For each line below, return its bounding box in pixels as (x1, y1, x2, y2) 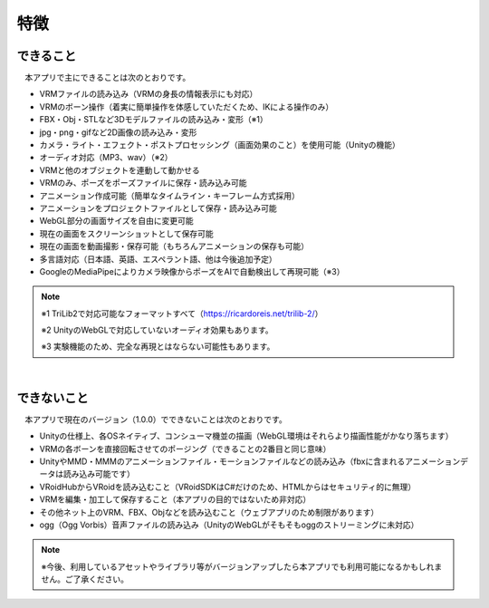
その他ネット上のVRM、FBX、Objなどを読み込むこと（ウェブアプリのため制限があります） (39, 507, 379, 517)
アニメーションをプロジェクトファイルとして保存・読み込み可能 (39, 202, 278, 213)
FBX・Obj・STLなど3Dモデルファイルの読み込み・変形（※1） (39, 114, 268, 125)
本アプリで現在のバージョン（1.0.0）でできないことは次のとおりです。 (24, 413, 287, 425)
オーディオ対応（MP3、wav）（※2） (39, 152, 173, 163)
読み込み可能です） (62, 468, 135, 479)
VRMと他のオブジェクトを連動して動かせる (39, 164, 200, 176)
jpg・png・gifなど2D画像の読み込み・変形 (39, 127, 197, 138)
